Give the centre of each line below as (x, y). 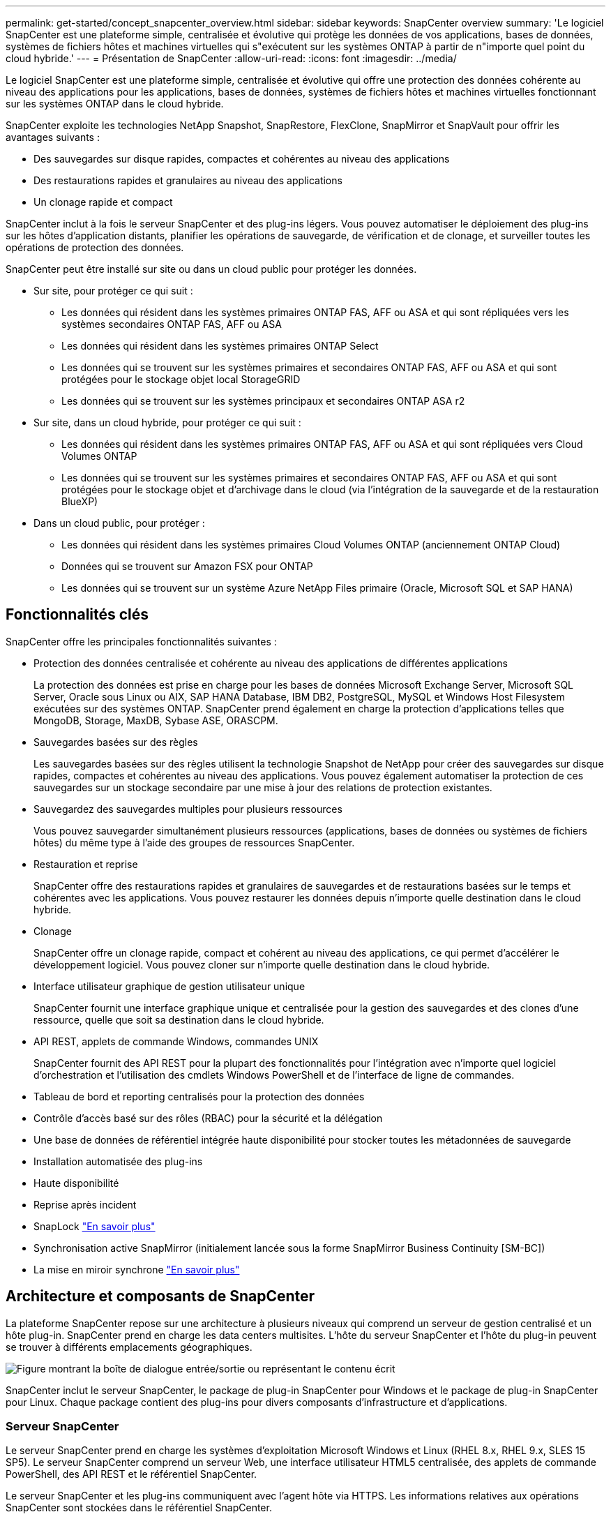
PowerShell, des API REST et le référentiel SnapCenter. (131, 1474)
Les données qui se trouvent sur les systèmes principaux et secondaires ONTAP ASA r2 (263, 401)
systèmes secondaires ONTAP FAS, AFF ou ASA (172, 324)
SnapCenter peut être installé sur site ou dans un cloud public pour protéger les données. (211, 269)
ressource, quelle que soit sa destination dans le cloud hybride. (179, 1019)
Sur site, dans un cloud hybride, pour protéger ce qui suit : (167, 422)
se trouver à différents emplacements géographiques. (129, 1347)
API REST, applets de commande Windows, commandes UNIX (176, 1041)
